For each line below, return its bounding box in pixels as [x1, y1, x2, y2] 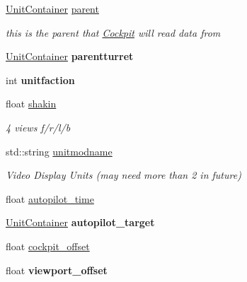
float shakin [6, 96, 57, 111]
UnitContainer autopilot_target [6, 215, 155, 230]
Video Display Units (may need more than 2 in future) [6, 168, 241, 182]
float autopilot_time [6, 191, 94, 206]
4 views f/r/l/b [6, 119, 71, 134]
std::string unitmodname [6, 143, 113, 158]
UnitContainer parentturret [6, 49, 134, 64]
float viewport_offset [6, 262, 108, 277]
